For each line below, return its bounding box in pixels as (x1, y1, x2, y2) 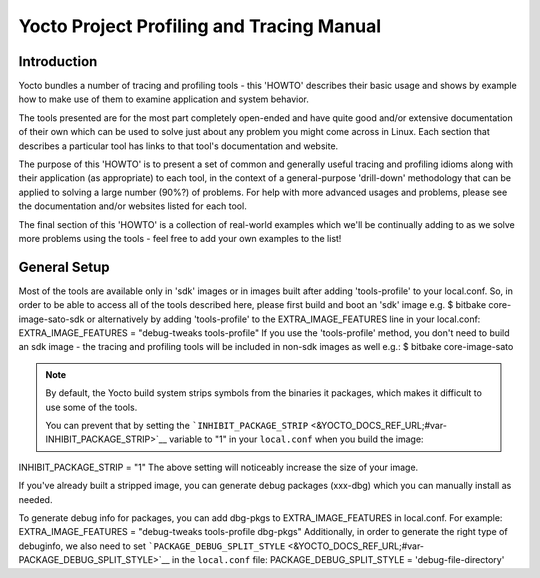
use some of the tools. (45, 401, 138, 413)
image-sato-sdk (18, 313, 85, 325)
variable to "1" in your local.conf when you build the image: (168, 433, 424, 445)
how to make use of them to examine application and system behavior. (18, 93, 310, 105)
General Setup (18, 258, 110, 275)
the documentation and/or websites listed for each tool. (18, 200, 247, 212)
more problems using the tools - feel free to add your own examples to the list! (18, 232, 342, 244)
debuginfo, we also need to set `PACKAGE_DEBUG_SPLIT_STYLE (18, 540, 286, 552)
